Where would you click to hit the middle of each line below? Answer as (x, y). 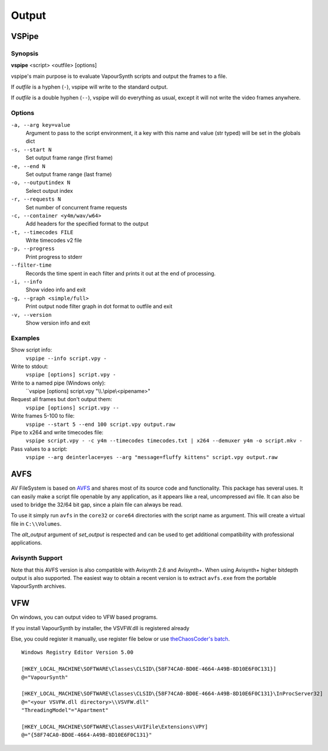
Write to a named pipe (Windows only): (58, 383)
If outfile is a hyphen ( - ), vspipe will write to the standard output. (89, 87)
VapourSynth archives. (38, 586)
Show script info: (32, 350)
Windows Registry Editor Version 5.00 (78, 652)
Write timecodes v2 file (54, 240)
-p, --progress (33, 249)
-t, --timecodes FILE (42, 232)
